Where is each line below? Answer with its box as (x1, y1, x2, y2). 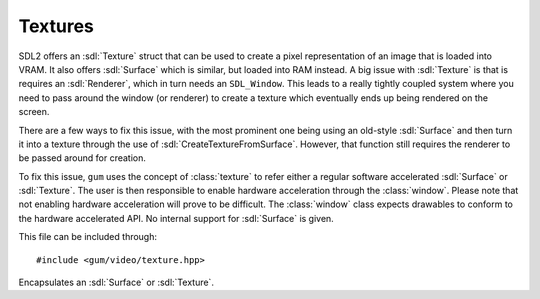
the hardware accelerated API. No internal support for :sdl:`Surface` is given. (18, 212, 334, 224)
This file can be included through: (18, 231, 158, 243)
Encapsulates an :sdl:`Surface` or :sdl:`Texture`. (18, 276, 215, 289)
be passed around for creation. (18, 152, 147, 164)
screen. (18, 106, 50, 118)
